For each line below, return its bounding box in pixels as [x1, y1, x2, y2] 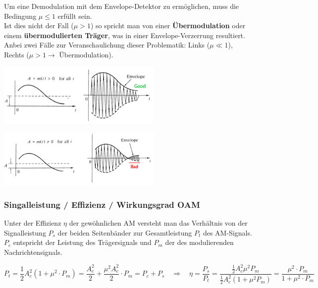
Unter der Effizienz [4, 218, 61, 228]
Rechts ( [4, 49, 29, 59]
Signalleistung [4, 227, 46, 238]
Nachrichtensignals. [4, 247, 62, 257]
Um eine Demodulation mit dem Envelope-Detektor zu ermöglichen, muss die [4, 1, 239, 11]
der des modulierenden [165, 237, 234, 247]
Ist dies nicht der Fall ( [4, 20, 74, 31]
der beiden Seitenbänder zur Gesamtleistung [57, 227, 192, 238]
